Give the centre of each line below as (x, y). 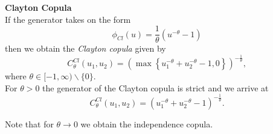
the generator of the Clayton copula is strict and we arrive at (156, 87)
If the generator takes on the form (68, 19)
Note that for (29, 123)
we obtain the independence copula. (147, 123)
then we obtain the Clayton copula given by (85, 48)
